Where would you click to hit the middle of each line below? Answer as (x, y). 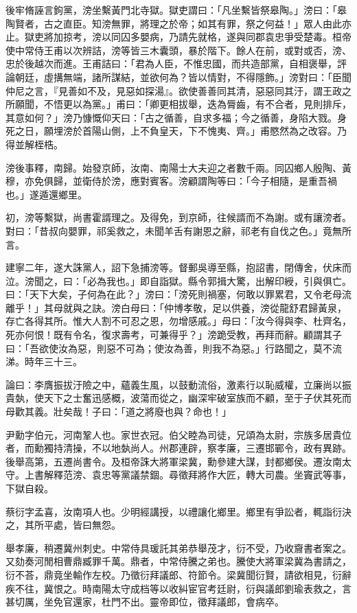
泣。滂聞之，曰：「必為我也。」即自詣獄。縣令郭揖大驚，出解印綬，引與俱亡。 (178, 280)
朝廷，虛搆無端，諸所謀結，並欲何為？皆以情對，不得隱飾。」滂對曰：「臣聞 (183, 77)
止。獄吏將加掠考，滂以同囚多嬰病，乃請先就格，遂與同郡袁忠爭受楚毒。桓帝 (178, 37)
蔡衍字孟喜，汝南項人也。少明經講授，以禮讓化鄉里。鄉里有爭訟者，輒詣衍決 (178, 511)
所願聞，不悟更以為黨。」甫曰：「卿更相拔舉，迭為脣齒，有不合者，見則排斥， (178, 104)
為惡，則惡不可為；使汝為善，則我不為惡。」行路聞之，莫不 (200, 348)
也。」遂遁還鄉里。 (46, 194)
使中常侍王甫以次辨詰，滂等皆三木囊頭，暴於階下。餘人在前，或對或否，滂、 (178, 50)
